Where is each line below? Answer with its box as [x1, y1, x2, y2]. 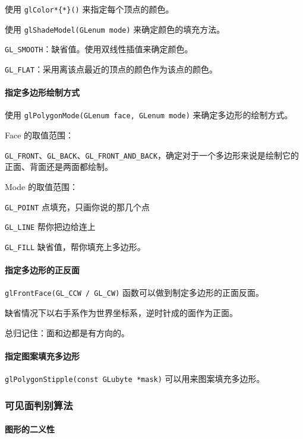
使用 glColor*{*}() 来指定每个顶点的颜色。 [5, 3, 174, 15]
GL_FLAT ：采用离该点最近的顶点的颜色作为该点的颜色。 [5, 62, 218, 75]
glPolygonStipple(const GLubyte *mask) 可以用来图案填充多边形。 [5, 372, 265, 384]
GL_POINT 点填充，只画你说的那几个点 [5, 200, 150, 213]
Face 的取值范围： [5, 129, 74, 141]
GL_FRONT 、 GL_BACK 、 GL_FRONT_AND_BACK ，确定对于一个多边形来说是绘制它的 [5, 149, 299, 161]
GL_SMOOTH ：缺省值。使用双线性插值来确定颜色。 [5, 43, 193, 55]
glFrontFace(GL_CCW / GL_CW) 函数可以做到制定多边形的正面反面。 [5, 286, 264, 299]
